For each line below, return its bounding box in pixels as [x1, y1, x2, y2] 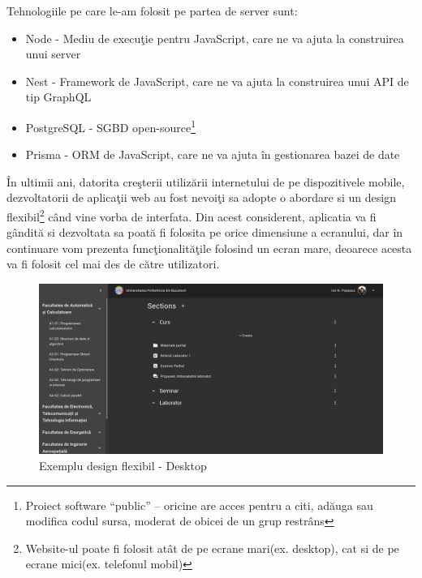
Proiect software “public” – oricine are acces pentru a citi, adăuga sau [25, 496, 373, 513]
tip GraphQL [25, 88, 92, 105]
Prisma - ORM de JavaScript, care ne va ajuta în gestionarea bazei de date [25, 146, 400, 163]
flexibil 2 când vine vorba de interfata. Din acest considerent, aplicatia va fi [6, 206, 377, 225]
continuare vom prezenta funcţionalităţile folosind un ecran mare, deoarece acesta [6, 239, 412, 256]
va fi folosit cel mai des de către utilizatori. [6, 255, 220, 272]
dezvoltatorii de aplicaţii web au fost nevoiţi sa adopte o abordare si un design [6, 189, 396, 206]
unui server [25, 45, 81, 62]
